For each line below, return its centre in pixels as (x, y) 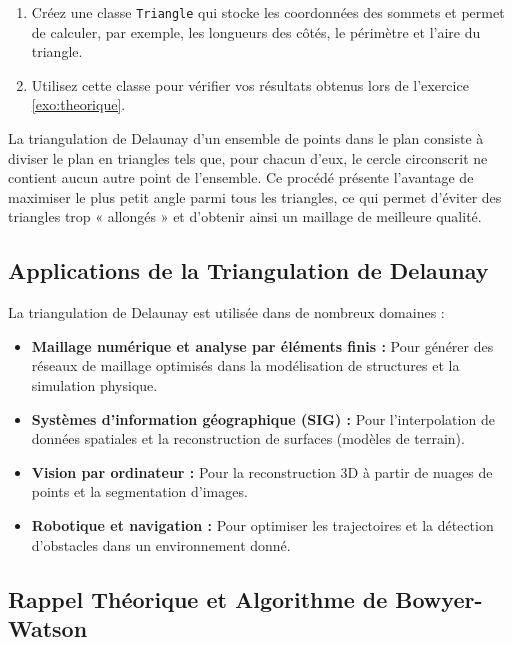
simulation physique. (94, 384)
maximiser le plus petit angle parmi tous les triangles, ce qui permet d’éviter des (255, 196)
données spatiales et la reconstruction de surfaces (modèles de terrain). (248, 438)
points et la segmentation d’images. (139, 491)
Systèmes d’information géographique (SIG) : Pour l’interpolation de (263, 418)
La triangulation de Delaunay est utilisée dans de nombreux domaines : (226, 312)
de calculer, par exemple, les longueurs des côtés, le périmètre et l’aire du (256, 31)
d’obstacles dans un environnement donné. (161, 544)
